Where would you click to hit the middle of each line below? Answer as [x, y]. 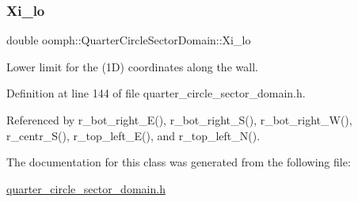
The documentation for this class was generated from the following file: [179, 162]
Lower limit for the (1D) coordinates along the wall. [132, 66]
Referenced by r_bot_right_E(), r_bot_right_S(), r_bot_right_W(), [179, 120]
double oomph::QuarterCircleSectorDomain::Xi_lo [129, 40]
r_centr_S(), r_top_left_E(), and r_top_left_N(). [133, 135]
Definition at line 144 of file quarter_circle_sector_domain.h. [156, 93]
